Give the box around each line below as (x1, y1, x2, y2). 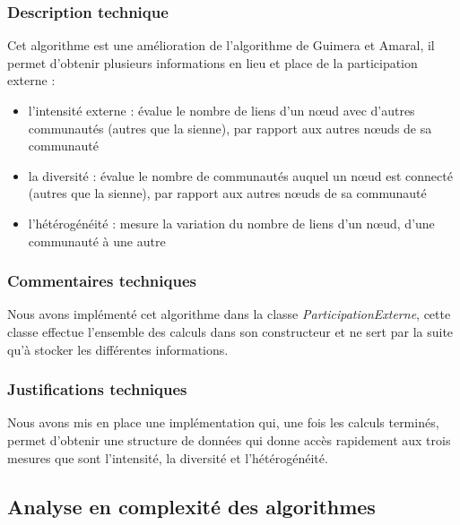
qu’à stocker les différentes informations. (7, 340, 229, 358)
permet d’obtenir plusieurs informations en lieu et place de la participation (7, 53, 418, 72)
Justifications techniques (7, 378, 187, 400)
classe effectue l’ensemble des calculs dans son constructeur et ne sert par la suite (7, 322, 454, 340)
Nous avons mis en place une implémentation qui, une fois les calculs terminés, (7, 413, 439, 432)
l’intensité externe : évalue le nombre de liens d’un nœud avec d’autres (28, 101, 415, 119)
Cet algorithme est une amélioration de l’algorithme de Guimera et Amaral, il (7, 36, 435, 55)
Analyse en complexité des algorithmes (7, 492, 376, 520)
